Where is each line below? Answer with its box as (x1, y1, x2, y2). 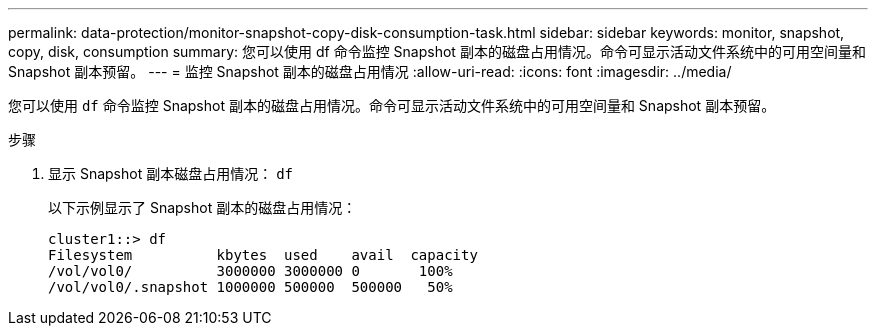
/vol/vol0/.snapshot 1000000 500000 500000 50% (48, 279, 453, 295)
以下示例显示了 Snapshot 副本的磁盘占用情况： (48, 199, 357, 216)
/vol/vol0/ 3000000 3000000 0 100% (48, 263, 453, 279)
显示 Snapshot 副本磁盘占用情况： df (48, 165, 294, 182)
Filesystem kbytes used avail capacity (48, 247, 478, 263)
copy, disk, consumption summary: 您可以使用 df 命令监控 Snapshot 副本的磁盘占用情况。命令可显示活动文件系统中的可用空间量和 (8, 43, 866, 60)
